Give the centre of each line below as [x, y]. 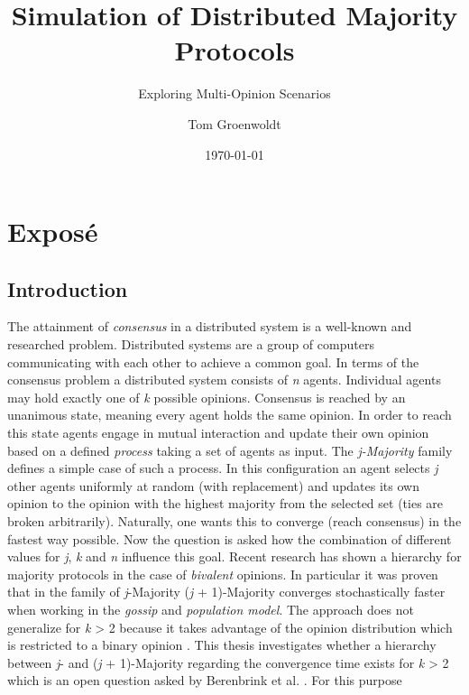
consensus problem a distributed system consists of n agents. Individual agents [224, 380]
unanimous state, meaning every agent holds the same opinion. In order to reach [230, 415]
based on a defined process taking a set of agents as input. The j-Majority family [230, 450]
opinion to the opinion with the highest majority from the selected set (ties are [225, 503]
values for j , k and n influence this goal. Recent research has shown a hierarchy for [234, 556]
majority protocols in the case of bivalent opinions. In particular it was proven [223, 574]
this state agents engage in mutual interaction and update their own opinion [218, 433]
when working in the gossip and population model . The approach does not [211, 609]
